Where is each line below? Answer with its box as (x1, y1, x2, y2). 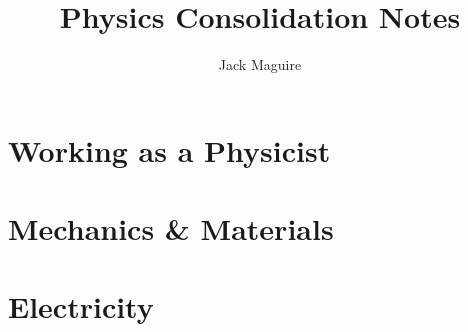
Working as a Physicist (8, 129, 331, 170)
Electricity (8, 286, 154, 327)
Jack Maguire (218, 54, 302, 75)
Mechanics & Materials (8, 208, 334, 249)
